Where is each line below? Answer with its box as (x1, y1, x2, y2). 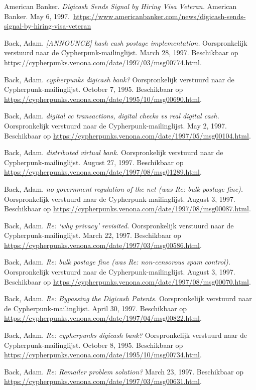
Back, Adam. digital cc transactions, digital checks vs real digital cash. (4, 110, 219, 121)
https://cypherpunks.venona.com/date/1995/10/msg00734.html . (4, 349, 202, 360)
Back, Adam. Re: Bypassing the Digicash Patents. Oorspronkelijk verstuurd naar (4, 293, 252, 304)
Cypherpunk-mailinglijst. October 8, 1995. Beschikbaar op (4, 339, 183, 350)
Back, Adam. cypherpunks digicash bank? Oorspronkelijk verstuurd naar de (4, 74, 234, 84)
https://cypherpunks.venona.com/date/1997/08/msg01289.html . (4, 167, 202, 177)
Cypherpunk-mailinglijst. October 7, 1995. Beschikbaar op (4, 84, 183, 94)
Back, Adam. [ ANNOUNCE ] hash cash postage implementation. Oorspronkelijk (4, 37, 247, 48)
